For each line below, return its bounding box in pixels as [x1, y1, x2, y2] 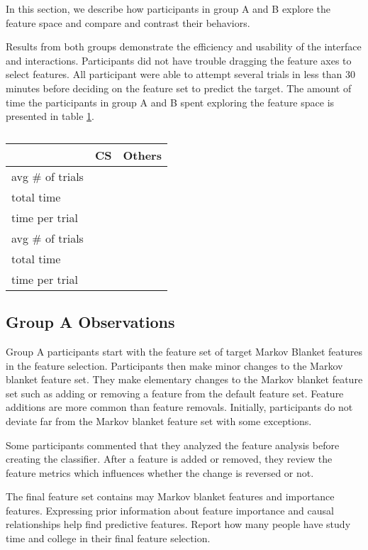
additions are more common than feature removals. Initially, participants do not [6, 400, 353, 414]
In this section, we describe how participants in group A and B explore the [6, 1, 330, 16]
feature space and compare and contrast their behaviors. [6, 15, 250, 30]
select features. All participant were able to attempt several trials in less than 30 [6, 67, 355, 82]
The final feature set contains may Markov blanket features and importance [6, 489, 335, 504]
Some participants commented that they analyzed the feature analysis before [6, 437, 340, 452]
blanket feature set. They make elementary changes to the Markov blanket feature [6, 372, 363, 387]
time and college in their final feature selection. [6, 531, 211, 546]
